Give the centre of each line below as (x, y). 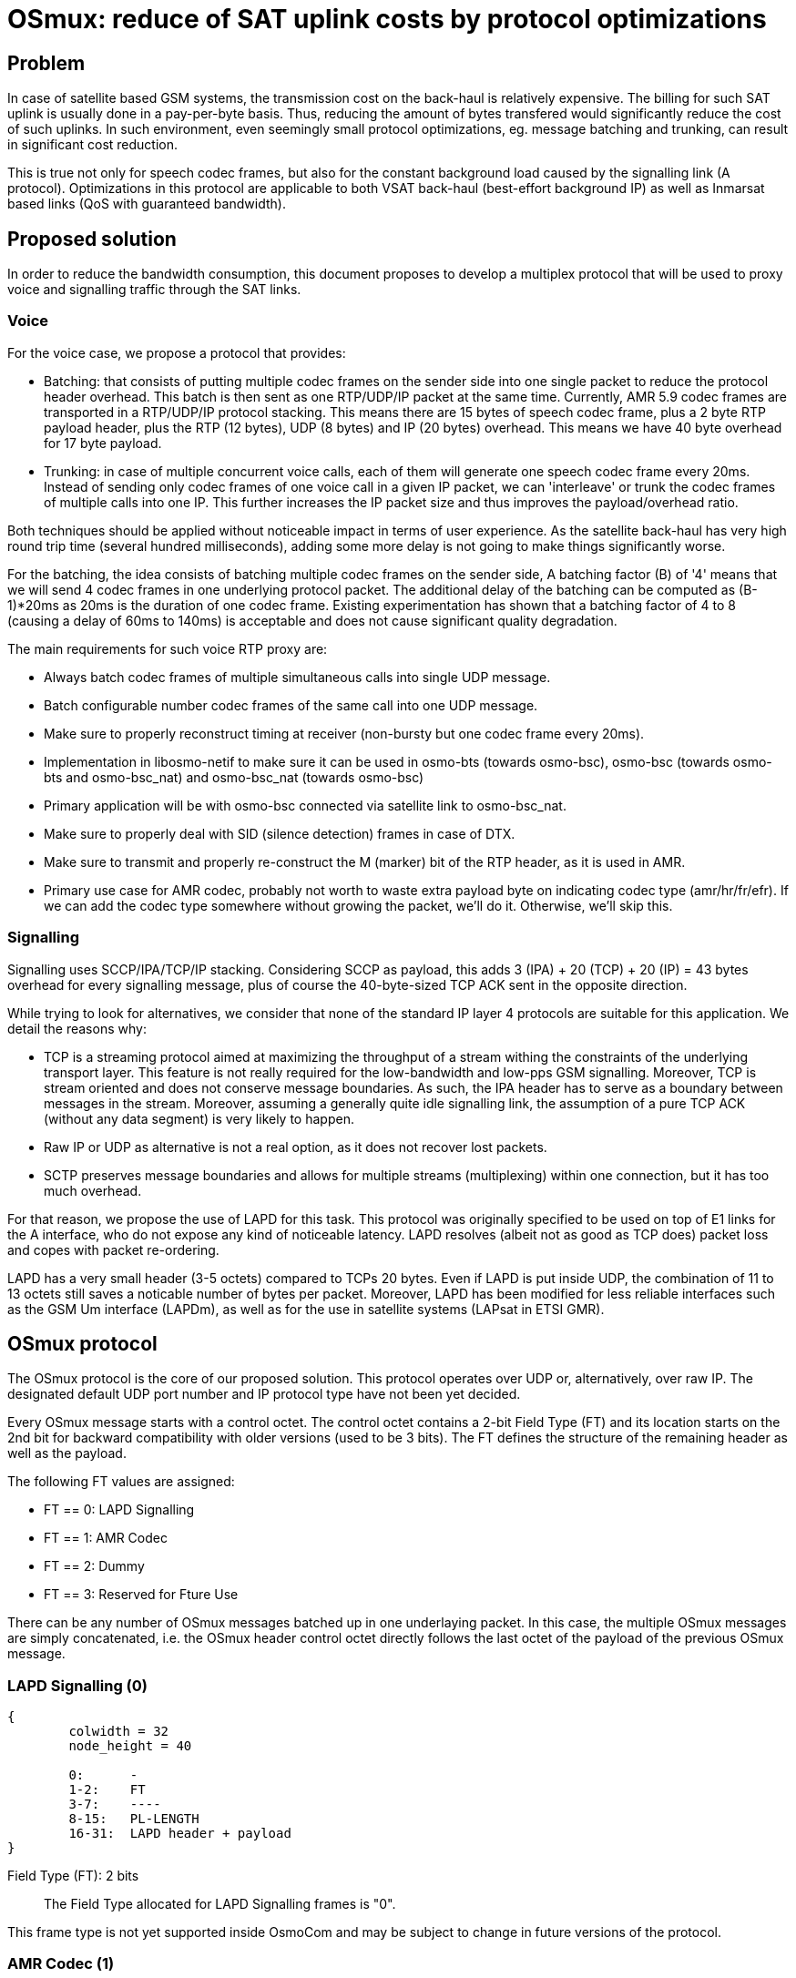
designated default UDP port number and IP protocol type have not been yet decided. (264, 1394)
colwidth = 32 (119, 1732)
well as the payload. (67, 1453)
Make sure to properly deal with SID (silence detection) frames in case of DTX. (280, 833)
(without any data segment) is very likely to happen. (199, 1118)
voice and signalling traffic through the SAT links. (154, 290)
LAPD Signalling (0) (77, 1685)
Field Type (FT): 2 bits (73, 1876)
